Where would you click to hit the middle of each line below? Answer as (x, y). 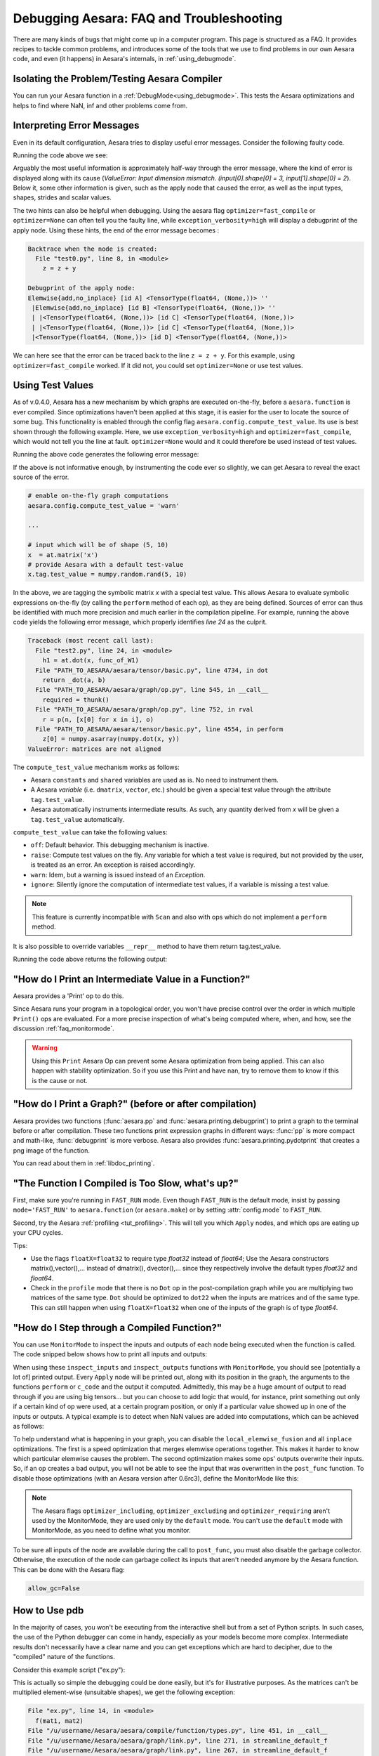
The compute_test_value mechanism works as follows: (97, 767)
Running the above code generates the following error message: (106, 454)
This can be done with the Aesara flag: (69, 1569)
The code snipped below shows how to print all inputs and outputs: (110, 1354)
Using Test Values (53, 385)
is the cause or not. (60, 1080)
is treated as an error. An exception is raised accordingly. (113, 865)
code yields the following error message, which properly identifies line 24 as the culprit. (140, 622)
